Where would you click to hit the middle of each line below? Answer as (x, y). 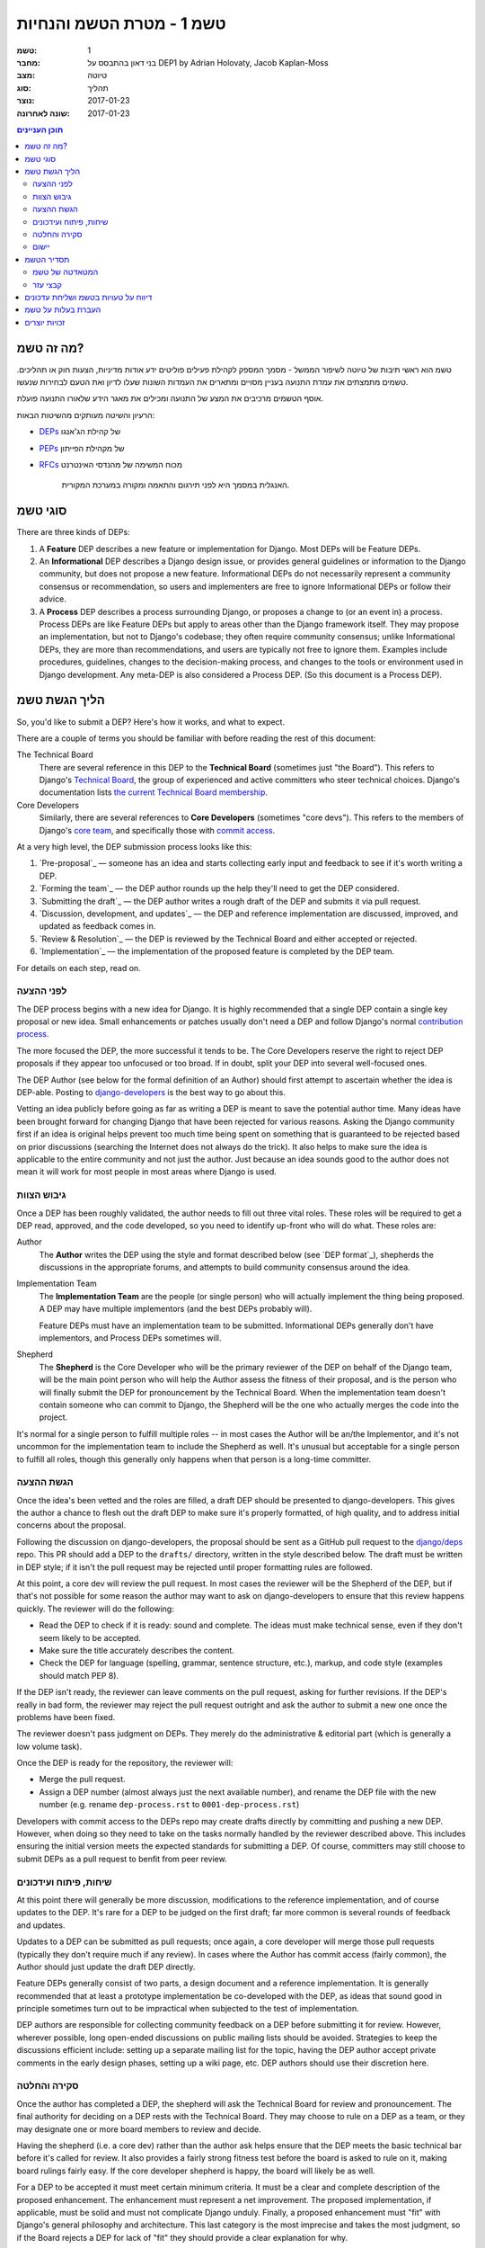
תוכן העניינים (40, 129)
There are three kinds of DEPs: (73, 532)
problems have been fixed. (66, 1717)
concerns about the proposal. (71, 1525)
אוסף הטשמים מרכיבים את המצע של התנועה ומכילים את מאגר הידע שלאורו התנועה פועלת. (170, 398)
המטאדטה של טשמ (66, 272)
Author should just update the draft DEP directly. (106, 1967)
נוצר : (26, 101)
